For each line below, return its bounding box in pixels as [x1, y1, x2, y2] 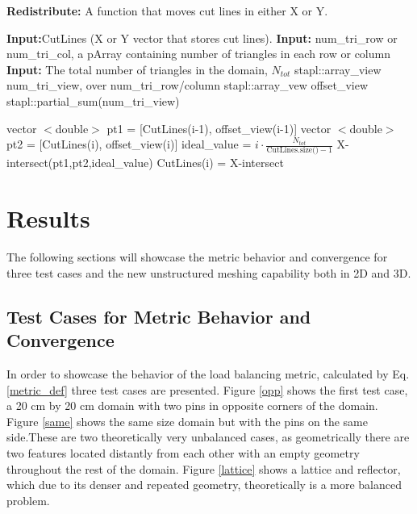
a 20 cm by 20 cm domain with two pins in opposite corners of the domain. [6, 397, 378, 414]
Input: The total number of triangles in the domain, [6, 61, 268, 77]
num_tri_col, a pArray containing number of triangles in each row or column [6, 45, 390, 62]
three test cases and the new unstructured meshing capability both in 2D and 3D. [6, 264, 411, 281]
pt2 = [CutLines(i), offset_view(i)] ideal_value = [6, 136, 252, 153]
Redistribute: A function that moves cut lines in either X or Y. [6, 2, 328, 19]
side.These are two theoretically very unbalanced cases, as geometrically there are [6, 428, 410, 445]
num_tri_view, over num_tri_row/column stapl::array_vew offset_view [6, 77, 368, 94]
